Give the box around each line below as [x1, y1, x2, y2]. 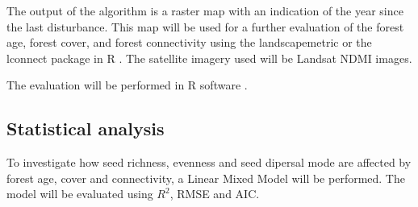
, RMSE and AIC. [169, 185, 260, 202]
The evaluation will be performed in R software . [6, 77, 248, 93]
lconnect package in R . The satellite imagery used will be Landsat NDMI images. [6, 49, 412, 66]
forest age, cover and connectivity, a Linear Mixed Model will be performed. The [6, 169, 405, 186]
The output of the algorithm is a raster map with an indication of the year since [6, 2, 403, 19]
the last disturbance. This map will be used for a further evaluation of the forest [6, 18, 404, 35]
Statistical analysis [6, 116, 165, 141]
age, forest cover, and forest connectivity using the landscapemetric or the [6, 34, 372, 51]
